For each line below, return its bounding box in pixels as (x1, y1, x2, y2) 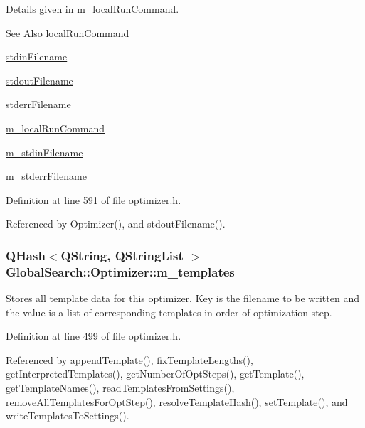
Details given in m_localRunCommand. (6, 1, 179, 16)
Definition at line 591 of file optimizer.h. (6, 192, 181, 207)
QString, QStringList (60, 246, 184, 264)
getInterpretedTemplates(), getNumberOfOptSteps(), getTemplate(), (6, 366, 305, 381)
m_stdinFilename (6, 144, 83, 159)
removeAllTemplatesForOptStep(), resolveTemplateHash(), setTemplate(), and (6, 394, 348, 409)
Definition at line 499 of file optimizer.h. (6, 328, 181, 343)
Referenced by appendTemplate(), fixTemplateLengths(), (6, 352, 253, 367)
